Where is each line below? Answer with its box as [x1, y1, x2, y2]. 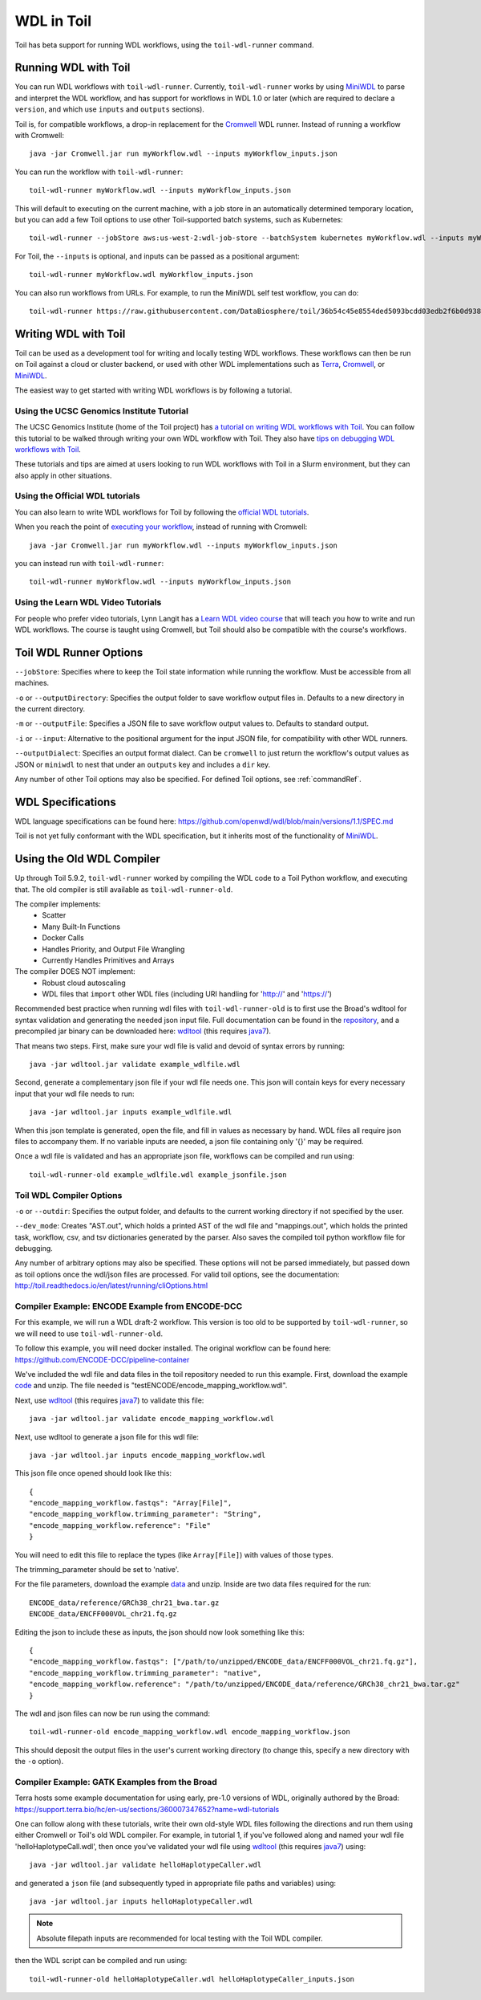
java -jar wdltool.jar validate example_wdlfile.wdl [29, 1060, 240, 1069]
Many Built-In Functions [42, 922, 120, 931]
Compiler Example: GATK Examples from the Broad [14, 1776, 218, 1787]
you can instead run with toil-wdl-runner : [14, 559, 164, 568]
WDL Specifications [14, 795, 116, 809]
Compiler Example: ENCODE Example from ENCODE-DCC [14, 1301, 243, 1312]
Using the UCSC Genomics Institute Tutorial [14, 405, 188, 417]
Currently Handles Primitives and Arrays [42, 955, 175, 965]
